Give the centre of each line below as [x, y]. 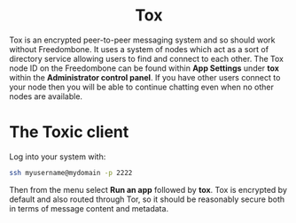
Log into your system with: [58, 157]
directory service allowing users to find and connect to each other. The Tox [146, 58]
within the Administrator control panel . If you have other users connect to [145, 77]
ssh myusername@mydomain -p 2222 [71, 173]
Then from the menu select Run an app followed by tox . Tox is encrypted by [148, 189]
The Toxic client [69, 132]
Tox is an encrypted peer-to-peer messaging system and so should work [142, 40]
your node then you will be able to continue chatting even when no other [142, 87]
